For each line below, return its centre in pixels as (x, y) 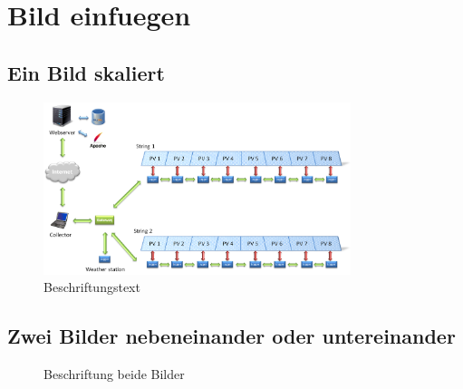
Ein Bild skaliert (86, 72)
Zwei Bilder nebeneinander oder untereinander (231, 336)
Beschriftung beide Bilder (114, 374)
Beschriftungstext (92, 287)
